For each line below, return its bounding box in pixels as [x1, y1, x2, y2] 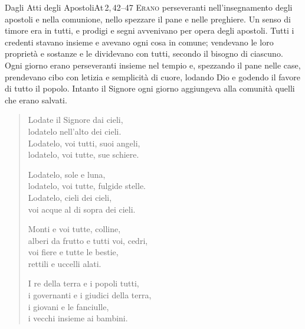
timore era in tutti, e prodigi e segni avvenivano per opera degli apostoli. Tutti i [5, 24, 294, 37]
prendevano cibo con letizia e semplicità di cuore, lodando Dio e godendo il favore [5, 70, 300, 83]
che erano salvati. [5, 93, 67, 106]
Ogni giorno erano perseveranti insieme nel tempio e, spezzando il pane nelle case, [5, 58, 301, 71]
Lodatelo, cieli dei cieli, [28, 191, 112, 203]
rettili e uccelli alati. [28, 257, 101, 269]
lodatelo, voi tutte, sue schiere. [28, 148, 139, 161]
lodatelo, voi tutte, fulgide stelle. [28, 180, 146, 192]
